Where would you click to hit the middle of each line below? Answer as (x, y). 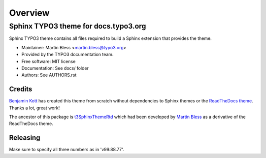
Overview (29, 13)
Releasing (25, 138)
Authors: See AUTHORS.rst (49, 75)
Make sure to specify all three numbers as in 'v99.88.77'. (66, 150)
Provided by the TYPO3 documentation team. (67, 55)
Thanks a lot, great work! (34, 108)
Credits (21, 89)
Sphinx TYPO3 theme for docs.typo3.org (78, 26)
